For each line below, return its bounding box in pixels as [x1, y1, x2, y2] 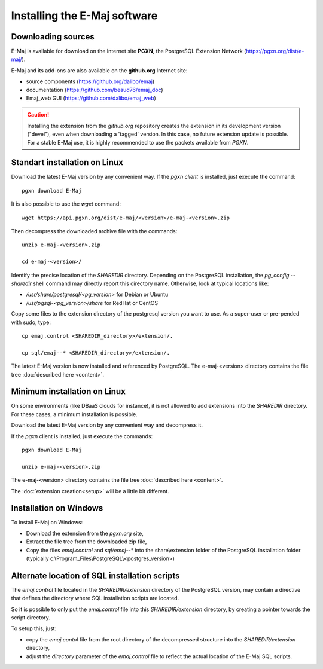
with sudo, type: [11, 319, 51, 326]
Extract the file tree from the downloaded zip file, [26, 538, 147, 545]
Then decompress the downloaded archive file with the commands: [11, 228, 178, 235]
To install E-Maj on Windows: [11, 519, 83, 526]
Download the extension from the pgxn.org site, [26, 530, 144, 537]
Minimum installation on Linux [11, 386, 126, 397]
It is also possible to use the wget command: [11, 200, 121, 207]
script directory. [11, 614, 51, 621]
